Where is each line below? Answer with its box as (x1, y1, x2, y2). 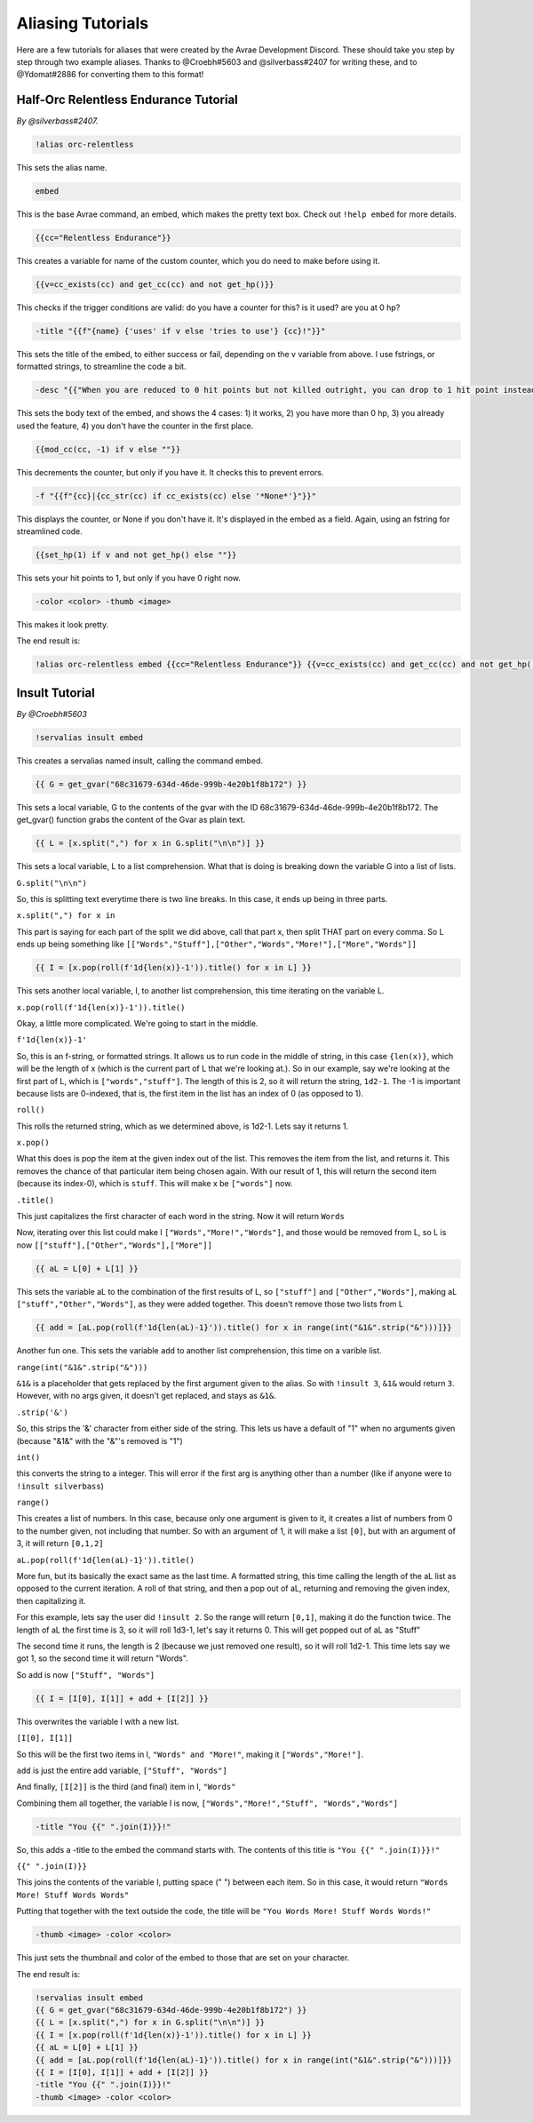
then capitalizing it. (16, 1595, 86, 1606)
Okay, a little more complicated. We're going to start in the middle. (16, 1018, 259, 1028)
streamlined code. (16, 526, 84, 537)
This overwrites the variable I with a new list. (16, 1716, 179, 1727)
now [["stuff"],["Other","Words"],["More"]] (16, 1240, 213, 1250)
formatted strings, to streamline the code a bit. (16, 361, 187, 372)
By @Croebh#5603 (16, 708, 88, 719)
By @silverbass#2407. (16, 116, 99, 126)
